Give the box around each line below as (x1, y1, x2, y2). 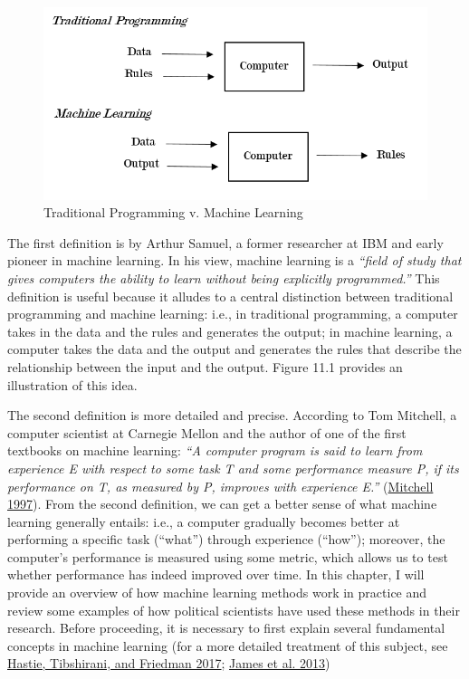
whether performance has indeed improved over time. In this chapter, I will (7, 565, 425, 584)
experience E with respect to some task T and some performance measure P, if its (7, 458, 459, 477)
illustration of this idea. (7, 375, 138, 394)
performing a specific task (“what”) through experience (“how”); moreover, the (7, 530, 445, 549)
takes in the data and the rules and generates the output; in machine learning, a (7, 321, 453, 340)
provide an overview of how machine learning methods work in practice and (7, 583, 427, 602)
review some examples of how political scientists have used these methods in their (7, 600, 460, 619)
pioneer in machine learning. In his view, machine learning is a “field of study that (7, 251, 462, 270)
